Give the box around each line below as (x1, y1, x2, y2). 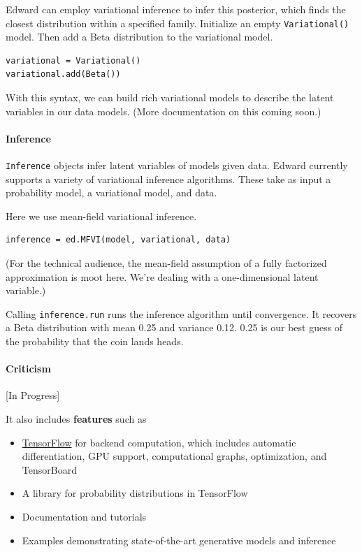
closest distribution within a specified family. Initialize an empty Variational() (6, 15, 349, 30)
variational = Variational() (6, 55, 141, 66)
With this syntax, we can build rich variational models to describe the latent (6, 90, 334, 105)
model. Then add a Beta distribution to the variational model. (6, 29, 273, 44)
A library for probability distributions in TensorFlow (22, 486, 248, 500)
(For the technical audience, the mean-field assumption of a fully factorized (6, 256, 327, 270)
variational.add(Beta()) (6, 69, 121, 80)
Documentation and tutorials (22, 509, 147, 524)
